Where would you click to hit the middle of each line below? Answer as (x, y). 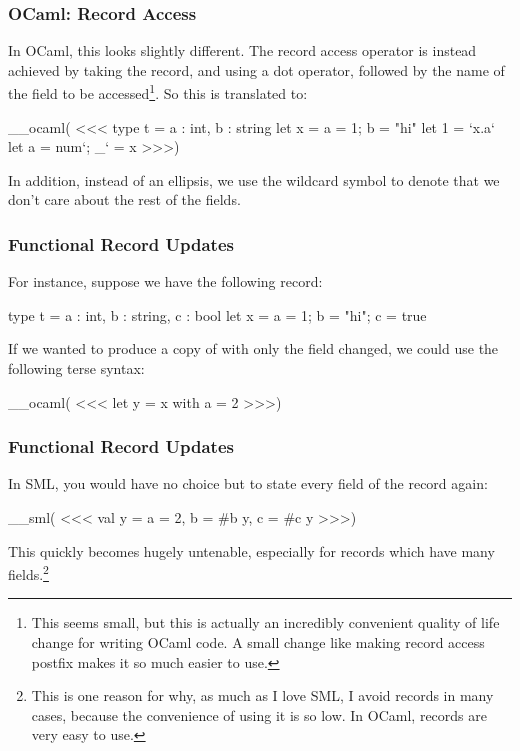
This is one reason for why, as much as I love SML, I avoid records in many (262, 695)
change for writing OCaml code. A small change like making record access (258, 642)
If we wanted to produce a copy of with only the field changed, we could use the (253, 348)
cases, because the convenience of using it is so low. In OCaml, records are (259, 714)
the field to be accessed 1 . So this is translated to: (158, 92)
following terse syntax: (76, 368)
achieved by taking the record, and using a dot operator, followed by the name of (256, 69)
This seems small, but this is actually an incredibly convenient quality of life (265, 622)
